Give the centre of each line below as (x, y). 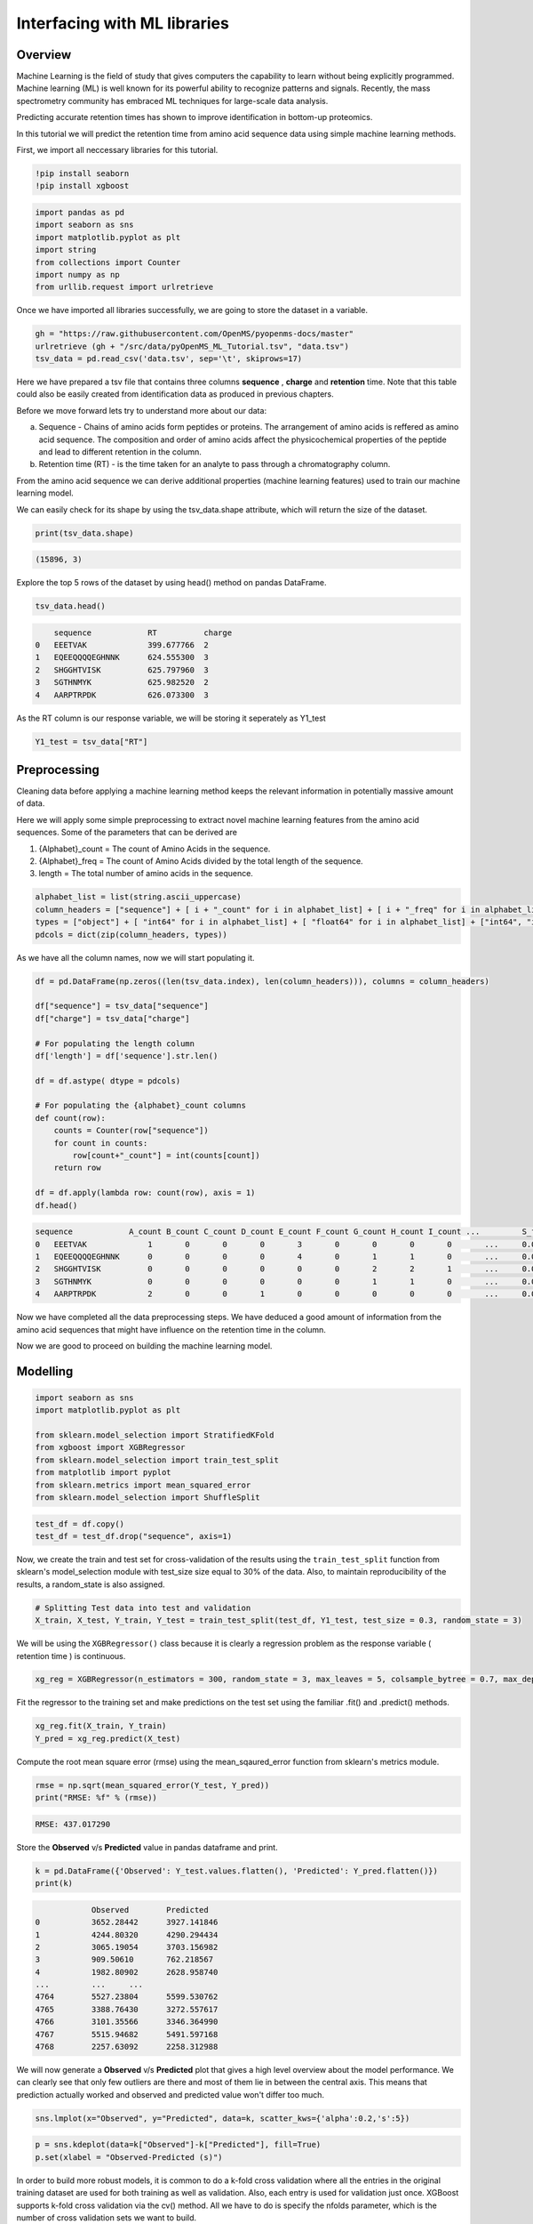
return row (77, 1168)
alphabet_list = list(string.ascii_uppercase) (138, 897)
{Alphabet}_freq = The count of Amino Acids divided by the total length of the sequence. (201, 861)
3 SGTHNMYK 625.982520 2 (122, 682)
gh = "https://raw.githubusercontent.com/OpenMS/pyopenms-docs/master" (195, 334)
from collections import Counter (108, 262)
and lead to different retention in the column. (120, 452)
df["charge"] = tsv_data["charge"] (112, 1018)
